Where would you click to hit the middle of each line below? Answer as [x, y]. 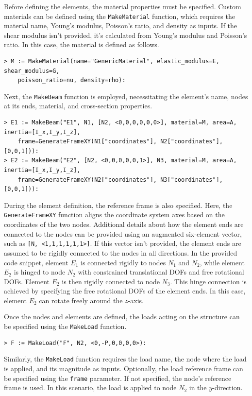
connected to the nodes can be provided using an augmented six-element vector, [123, 233]
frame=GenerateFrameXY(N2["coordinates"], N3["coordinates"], [120, 180]
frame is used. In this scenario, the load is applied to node [90, 387]
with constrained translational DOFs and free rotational [161, 272]
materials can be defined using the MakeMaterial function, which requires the [119, 16]
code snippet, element [36, 262]
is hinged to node [40, 272]
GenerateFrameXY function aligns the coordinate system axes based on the [114, 215]
